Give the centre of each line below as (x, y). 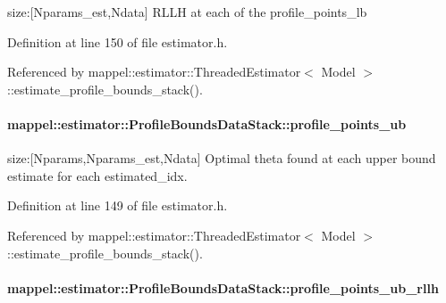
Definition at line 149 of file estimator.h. (118, 205)
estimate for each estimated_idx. (97, 175)
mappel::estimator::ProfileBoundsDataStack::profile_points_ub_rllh (223, 287)
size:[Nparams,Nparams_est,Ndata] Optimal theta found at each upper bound (222, 158)
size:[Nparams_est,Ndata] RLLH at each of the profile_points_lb (187, 12)
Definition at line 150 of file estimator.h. (118, 41)
